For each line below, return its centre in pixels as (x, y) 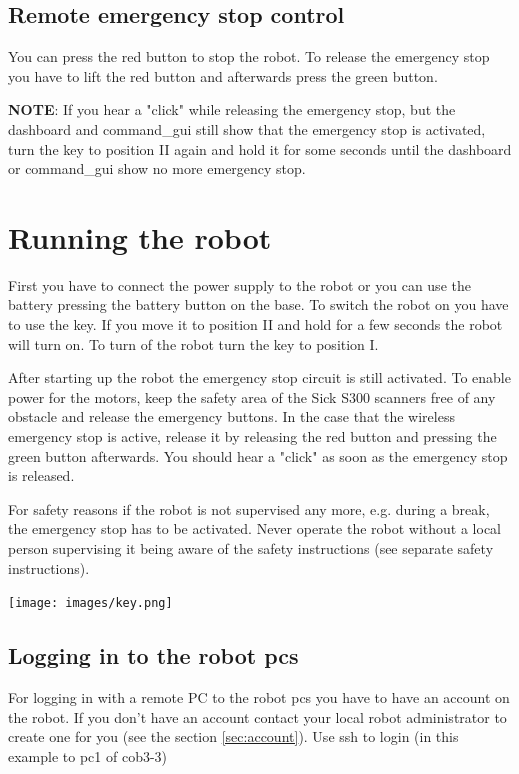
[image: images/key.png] (90, 603)
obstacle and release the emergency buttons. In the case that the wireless (231, 416)
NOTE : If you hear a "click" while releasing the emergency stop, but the (232, 109)
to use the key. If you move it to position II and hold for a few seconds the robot (255, 324)
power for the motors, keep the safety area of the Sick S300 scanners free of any (252, 396)
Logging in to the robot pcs (153, 655)
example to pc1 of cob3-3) (88, 755)
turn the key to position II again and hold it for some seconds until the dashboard (260, 148)
